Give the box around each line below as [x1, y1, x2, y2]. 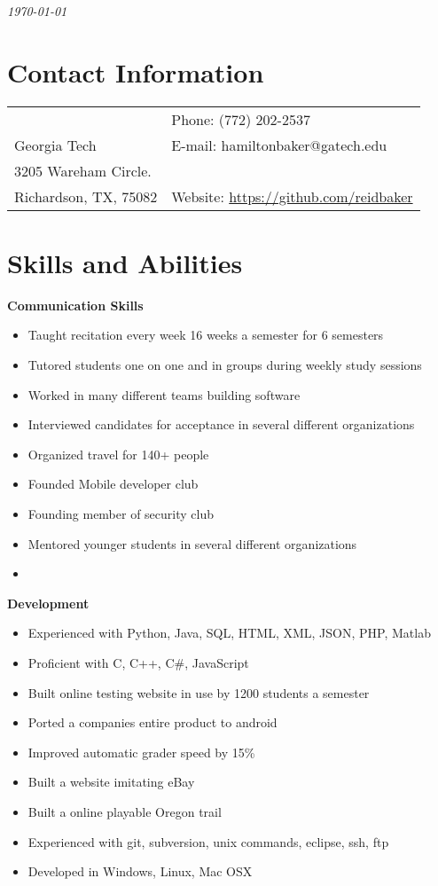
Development [7, 593, 90, 612]
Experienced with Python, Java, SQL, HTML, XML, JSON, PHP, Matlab [27, 623, 431, 642]
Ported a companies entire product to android [27, 713, 278, 732]
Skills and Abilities [7, 244, 243, 280]
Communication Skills [7, 295, 144, 314]
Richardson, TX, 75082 [14, 185, 158, 207]
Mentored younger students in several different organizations [27, 534, 357, 553]
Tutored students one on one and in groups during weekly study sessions [27, 356, 422, 374]
